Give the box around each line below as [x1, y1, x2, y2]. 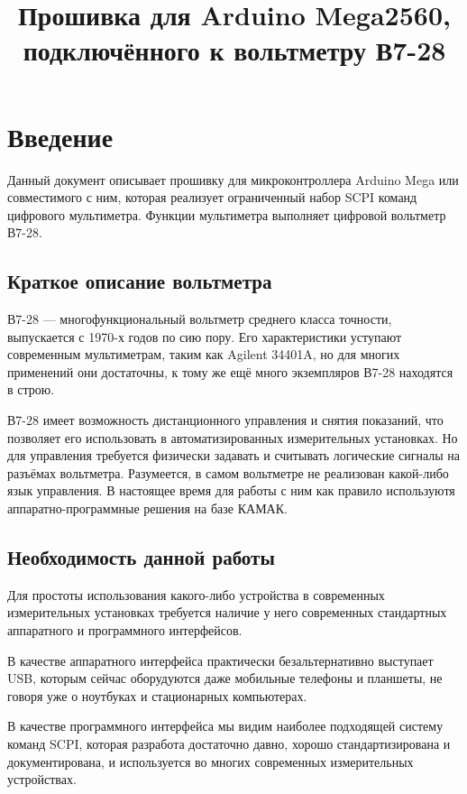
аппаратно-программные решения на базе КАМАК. [7, 499, 288, 518]
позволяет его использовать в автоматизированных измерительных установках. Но [7, 428, 458, 447]
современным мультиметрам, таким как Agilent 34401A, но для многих [7, 345, 400, 364]
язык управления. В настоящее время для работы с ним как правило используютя [7, 481, 455, 500]
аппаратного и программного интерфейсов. [7, 621, 243, 639]
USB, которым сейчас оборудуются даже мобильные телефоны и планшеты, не [7, 669, 443, 688]
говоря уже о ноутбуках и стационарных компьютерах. [7, 686, 307, 705]
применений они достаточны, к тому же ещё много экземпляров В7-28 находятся [7, 362, 453, 381]
